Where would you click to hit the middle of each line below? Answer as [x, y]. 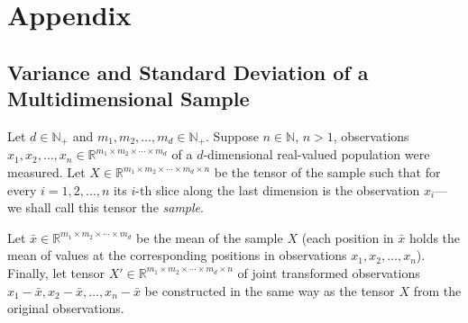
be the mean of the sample [210, 237]
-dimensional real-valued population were [317, 154]
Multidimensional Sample [128, 99]
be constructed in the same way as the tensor [270, 290]
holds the [435, 237]
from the [437, 290]
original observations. [66, 308]
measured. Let [46, 172]
